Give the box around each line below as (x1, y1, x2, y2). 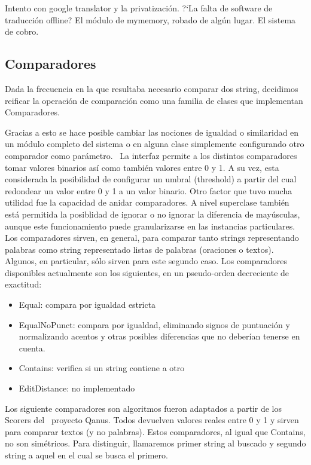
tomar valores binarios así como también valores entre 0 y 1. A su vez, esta (5, 161, 279, 173)
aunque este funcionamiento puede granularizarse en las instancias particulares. (5, 219, 295, 232)
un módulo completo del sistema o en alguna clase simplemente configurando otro (5, 137, 304, 150)
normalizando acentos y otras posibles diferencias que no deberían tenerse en (19, 330, 300, 342)
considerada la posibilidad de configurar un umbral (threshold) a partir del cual (5, 173, 297, 185)
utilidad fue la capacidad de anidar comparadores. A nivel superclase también (5, 196, 289, 209)
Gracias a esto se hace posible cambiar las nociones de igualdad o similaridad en (5, 126, 299, 138)
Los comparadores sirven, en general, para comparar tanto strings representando (5, 231, 299, 244)
